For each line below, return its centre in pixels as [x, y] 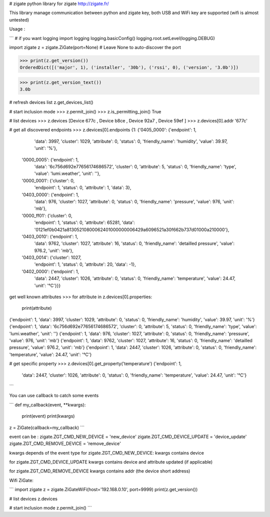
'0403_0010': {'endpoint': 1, [50, 236]
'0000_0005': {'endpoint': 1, [50, 159]
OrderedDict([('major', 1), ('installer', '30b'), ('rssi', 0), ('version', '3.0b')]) [129, 68]
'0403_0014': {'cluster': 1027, [52, 258]
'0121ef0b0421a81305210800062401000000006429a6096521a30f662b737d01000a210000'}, [132, 229]
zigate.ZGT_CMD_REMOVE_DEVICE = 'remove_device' [65, 444]
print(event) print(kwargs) [48, 416]
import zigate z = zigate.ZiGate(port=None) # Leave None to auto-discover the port [95, 47]
